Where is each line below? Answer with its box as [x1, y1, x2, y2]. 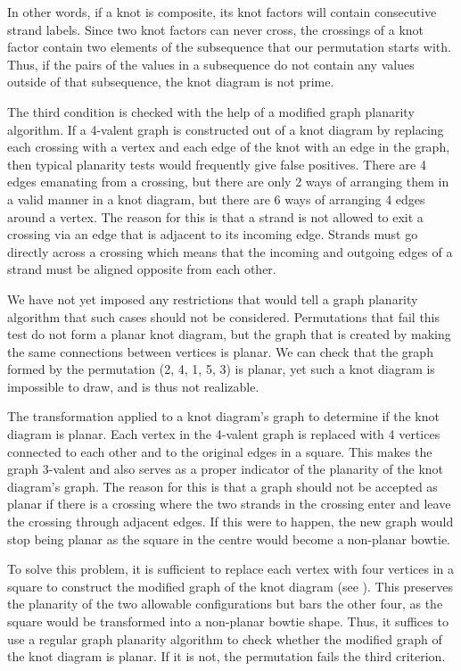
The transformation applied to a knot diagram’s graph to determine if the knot [7, 407, 440, 426]
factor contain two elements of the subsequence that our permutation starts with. [7, 37, 451, 56]
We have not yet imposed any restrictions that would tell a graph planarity [7, 289, 418, 308]
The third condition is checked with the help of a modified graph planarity [7, 102, 415, 120]
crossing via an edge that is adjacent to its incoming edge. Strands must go [7, 225, 418, 244]
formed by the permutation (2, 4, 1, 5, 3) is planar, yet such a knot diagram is [7, 360, 435, 378]
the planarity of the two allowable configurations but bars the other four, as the [7, 594, 443, 613]
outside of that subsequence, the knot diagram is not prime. [7, 72, 334, 91]
